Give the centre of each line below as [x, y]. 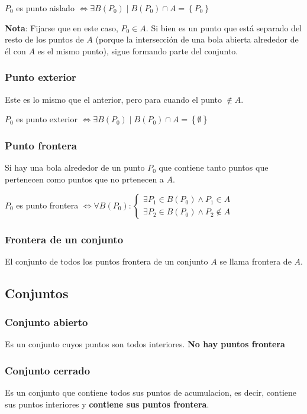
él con [15, 50]
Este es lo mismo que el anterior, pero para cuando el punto [113, 99]
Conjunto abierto [46, 322]
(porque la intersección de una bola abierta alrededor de [197, 39]
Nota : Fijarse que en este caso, [62, 27]
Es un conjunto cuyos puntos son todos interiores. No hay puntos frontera [145, 344]
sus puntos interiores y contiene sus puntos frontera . [107, 404]
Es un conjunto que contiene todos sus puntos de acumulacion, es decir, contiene [151, 392]
